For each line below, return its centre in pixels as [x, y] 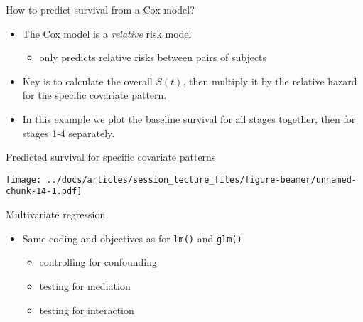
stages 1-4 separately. [69, 133]
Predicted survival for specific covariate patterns [111, 157]
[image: [24, 179]
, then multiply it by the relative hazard [270, 81]
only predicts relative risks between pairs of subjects [153, 57]
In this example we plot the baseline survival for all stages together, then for [189, 118]
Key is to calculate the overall [87, 81]
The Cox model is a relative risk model [107, 33]
